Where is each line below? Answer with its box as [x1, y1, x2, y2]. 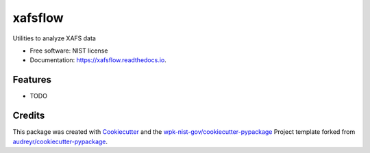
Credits [12, 110, 45, 122]
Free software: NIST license [29, 46, 108, 55]
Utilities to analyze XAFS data [12, 34, 96, 42]
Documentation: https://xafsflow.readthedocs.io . [29, 56, 167, 64]
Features [12, 74, 51, 85]
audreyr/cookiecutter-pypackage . [12, 137, 108, 145]
